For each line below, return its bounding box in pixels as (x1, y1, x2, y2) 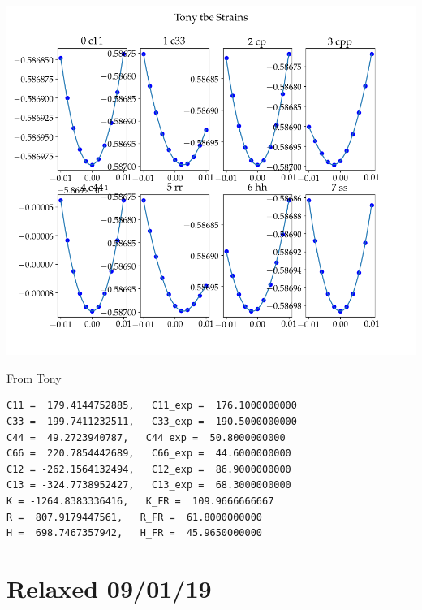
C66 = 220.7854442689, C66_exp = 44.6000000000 (6, 448, 291, 460)
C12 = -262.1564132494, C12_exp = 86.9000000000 (6, 463, 291, 475)
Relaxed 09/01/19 (6, 571, 212, 604)
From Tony (6, 369, 62, 386)
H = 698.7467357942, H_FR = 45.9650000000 (6, 527, 262, 539)
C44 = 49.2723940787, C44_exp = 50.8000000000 (6, 431, 286, 443)
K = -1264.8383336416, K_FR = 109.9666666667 (6, 495, 274, 507)
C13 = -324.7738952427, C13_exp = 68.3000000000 (6, 479, 291, 491)
